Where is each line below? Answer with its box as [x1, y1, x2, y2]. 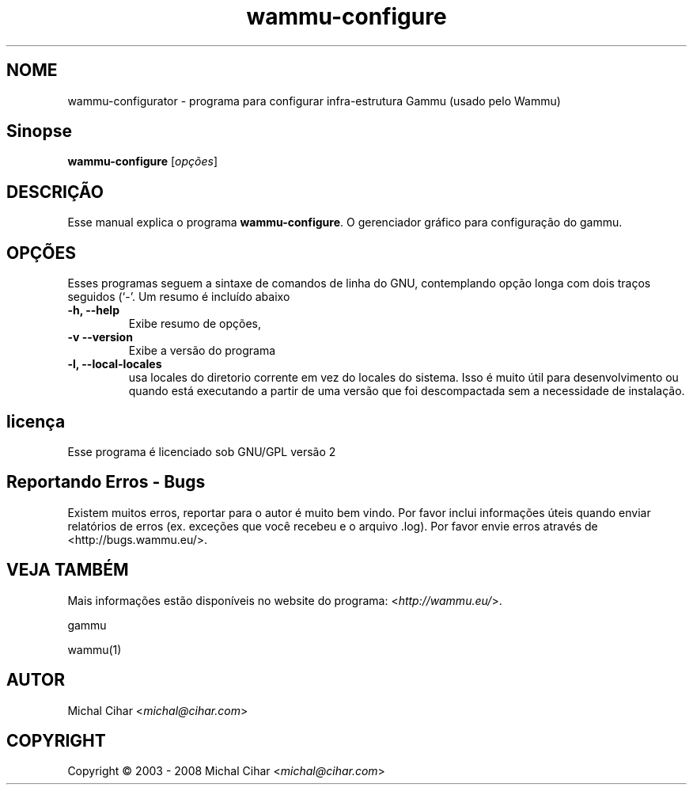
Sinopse [6, 121, 72, 142]
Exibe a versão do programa [128, 344, 276, 358]
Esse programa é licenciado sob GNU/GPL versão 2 [67, 444, 336, 458]
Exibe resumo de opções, [128, 317, 261, 331]
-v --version [67, 330, 133, 344]
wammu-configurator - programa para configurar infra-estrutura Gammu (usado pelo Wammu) [67, 93, 561, 108]
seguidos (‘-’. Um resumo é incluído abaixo [67, 290, 290, 304]
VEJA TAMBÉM [6, 560, 129, 580]
